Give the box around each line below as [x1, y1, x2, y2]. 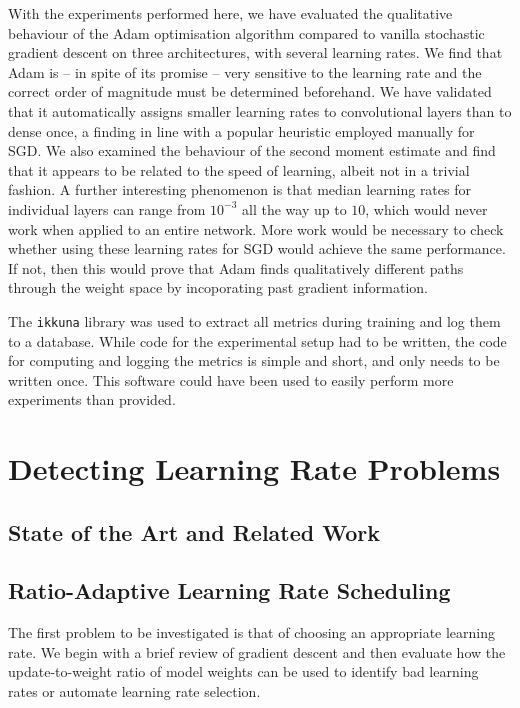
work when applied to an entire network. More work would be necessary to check [8, 218, 504, 239]
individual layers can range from [8, 198, 206, 219]
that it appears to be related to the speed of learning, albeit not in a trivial [8, 159, 470, 180]
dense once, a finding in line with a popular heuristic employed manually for [8, 120, 475, 141]
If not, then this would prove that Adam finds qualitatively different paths [8, 257, 464, 278]
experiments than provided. [8, 389, 176, 410]
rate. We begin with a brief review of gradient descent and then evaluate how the [8, 641, 506, 662]
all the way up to [242, 198, 347, 219]
